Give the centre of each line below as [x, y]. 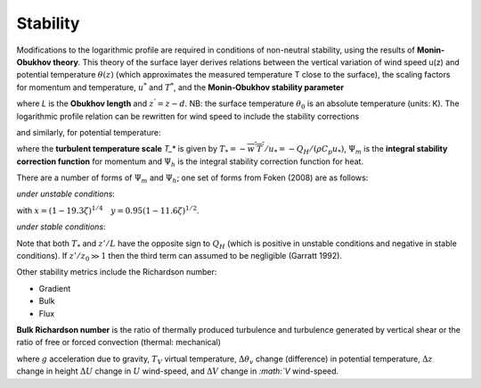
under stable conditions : [61, 227]
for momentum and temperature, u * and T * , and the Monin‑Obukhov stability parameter [180, 87]
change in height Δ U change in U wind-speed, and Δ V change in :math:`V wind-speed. [178, 371]
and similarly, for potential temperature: [89, 132]
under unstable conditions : [66, 194]
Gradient [55, 288]
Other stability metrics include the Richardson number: [117, 272]
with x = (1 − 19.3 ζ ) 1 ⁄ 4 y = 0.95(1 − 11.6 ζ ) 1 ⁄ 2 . [108, 210]
